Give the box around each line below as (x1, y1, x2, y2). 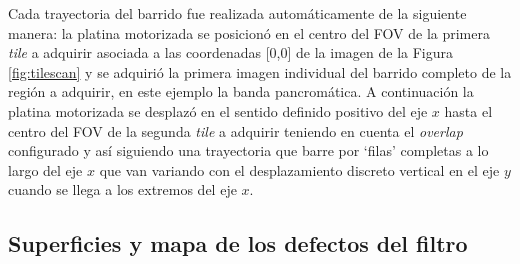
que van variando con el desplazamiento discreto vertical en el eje (99, 159, 500, 180)
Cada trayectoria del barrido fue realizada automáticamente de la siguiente (8, 3, 467, 23)
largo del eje (8, 159, 83, 180)
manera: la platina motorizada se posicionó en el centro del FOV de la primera (8, 22, 490, 43)
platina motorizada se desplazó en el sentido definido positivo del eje (8, 100, 428, 121)
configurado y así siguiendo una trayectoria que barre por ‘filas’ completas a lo (8, 140, 489, 161)
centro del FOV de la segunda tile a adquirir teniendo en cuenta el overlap (8, 120, 463, 141)
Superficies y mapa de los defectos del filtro (8, 228, 468, 259)
